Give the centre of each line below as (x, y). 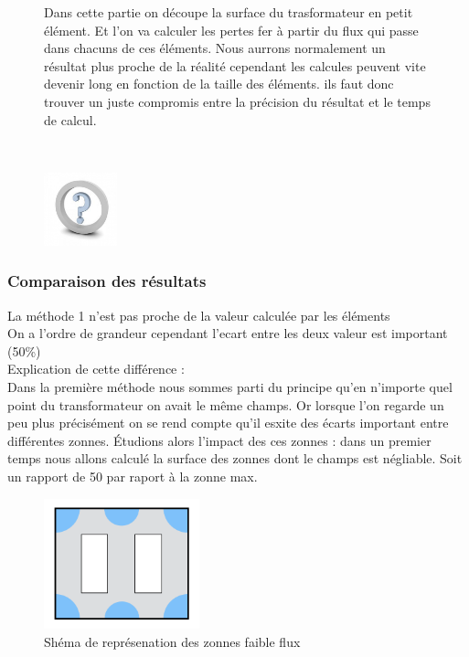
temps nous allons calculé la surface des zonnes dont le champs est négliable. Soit (235, 458)
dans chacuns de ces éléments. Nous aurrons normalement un (215, 48)
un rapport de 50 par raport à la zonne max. (133, 476)
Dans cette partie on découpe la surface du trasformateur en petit (229, 12)
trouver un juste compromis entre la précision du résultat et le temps (237, 101)
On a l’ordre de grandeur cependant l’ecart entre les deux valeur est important (228, 333)
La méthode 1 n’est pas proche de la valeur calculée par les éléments (199, 315)
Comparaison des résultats (107, 281)
